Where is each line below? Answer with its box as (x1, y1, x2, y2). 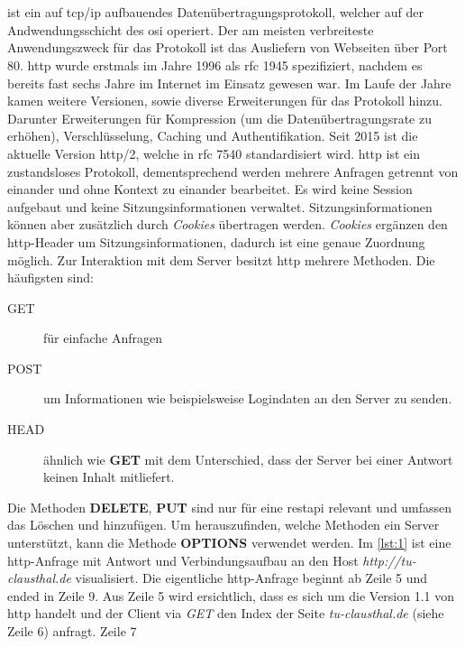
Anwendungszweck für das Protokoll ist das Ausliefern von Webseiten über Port (7, 38, 448, 57)
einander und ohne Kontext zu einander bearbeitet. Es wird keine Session (7, 180, 413, 199)
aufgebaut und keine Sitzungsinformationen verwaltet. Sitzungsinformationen (7, 197, 433, 216)
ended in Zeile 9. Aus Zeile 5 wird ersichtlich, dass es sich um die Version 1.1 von (7, 586, 455, 605)
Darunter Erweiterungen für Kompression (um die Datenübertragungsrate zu (7, 108, 432, 127)
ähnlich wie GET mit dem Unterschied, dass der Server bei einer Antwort (43, 449, 453, 468)
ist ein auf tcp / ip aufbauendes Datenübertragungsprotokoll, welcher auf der (7, 3, 424, 22)
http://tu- (362, 550, 416, 569)
